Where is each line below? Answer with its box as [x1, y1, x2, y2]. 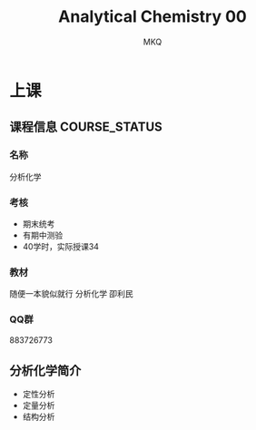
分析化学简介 [9, 363, 82, 378]
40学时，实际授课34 [22, 240, 100, 251]
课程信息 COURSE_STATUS [9, 120, 163, 135]
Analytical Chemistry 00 [58, 6, 247, 27]
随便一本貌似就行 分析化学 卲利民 [9, 288, 133, 299]
